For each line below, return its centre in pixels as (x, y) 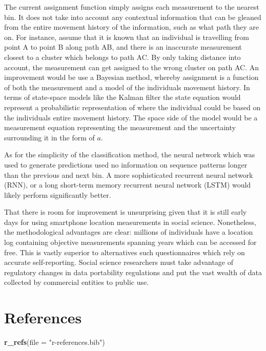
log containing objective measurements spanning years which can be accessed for (130, 242)
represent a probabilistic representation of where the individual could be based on (132, 107)
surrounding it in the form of (49, 137)
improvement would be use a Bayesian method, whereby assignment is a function (131, 77)
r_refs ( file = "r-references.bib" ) (55, 342)
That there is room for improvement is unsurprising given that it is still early (126, 212)
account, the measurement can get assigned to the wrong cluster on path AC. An (131, 67)
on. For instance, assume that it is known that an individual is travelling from (127, 37)
